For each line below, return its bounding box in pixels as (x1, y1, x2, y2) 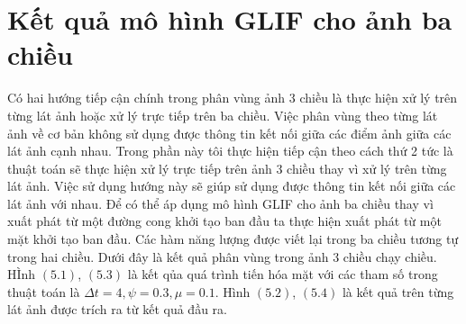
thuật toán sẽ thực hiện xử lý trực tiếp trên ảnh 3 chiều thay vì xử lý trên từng (7, 158, 447, 177)
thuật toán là (7, 282, 80, 301)
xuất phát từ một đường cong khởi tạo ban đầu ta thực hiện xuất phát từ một (7, 211, 442, 230)
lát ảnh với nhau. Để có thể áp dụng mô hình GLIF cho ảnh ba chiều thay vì (7, 193, 434, 212)
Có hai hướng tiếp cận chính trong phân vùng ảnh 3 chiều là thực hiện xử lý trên (7, 88, 458, 107)
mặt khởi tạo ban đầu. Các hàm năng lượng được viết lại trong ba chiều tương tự (7, 229, 459, 248)
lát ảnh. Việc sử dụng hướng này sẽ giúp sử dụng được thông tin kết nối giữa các (7, 176, 456, 195)
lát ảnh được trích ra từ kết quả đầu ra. (7, 300, 227, 319)
